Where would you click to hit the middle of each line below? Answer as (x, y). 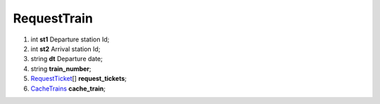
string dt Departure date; (67, 59)
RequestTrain (53, 18)
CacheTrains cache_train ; (68, 89)
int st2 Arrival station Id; (65, 48)
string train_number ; (61, 69)
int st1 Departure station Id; (70, 39)
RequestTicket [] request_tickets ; (78, 79)
